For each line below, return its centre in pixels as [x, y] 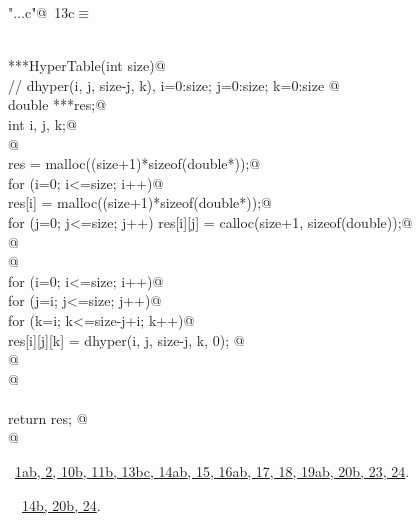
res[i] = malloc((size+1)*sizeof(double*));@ [140, 202]
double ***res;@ [57, 104]
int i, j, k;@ [42, 123]
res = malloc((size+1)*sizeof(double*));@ [134, 163]
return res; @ [48, 417]
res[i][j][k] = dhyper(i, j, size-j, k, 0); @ [126, 339]
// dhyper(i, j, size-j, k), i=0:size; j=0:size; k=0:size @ [174, 84]
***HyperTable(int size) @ [87, 65]
